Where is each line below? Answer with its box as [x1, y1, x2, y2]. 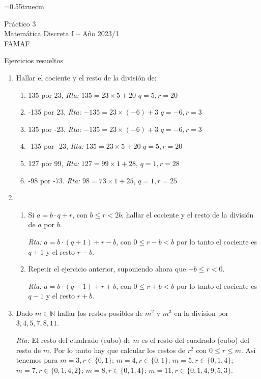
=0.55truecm [4, 1, 44, 11]
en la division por [174, 307, 229, 318]
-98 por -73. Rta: [28, 175, 80, 185]
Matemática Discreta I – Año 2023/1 [4, 28, 119, 39]
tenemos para [16, 355, 58, 365]
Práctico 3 [4, 18, 36, 29]
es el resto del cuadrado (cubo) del [141, 335, 249, 345]
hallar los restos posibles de [57, 307, 143, 318]
